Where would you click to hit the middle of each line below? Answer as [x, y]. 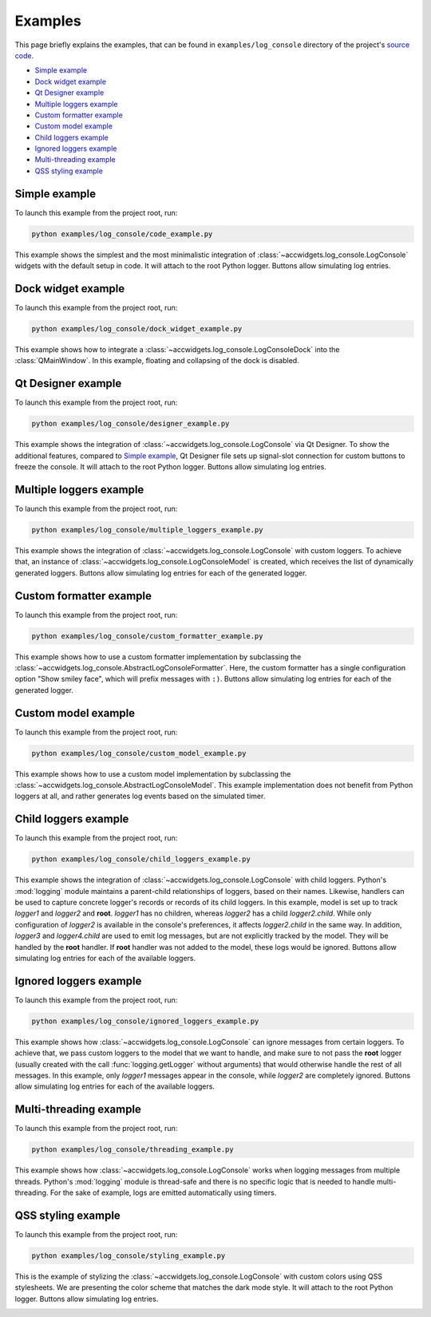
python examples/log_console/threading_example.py [133, 1150]
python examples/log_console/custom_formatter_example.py [147, 636]
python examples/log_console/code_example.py [122, 234]
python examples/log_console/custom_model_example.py [139, 753]
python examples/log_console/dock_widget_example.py [137, 328]
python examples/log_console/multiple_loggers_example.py [147, 530]
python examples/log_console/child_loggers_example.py [141, 859]
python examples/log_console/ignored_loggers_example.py [145, 1021]
